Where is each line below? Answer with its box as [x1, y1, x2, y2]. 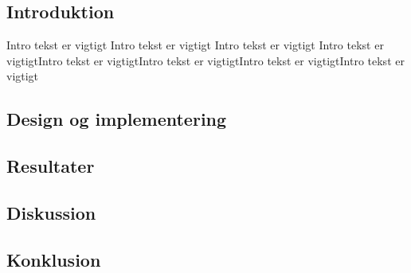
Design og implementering [6, 107, 227, 131]
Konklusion [6, 247, 101, 271]
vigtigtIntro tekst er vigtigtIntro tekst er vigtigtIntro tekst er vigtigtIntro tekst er [6, 52, 405, 68]
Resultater [6, 154, 95, 178]
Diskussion [6, 200, 96, 224]
